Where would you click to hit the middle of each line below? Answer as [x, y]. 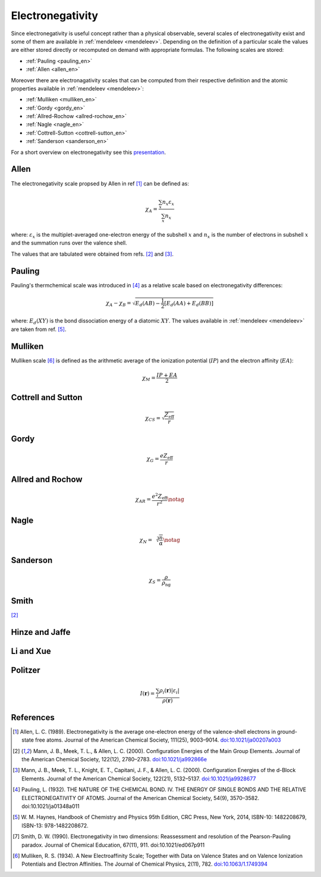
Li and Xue [31, 651]
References [33, 718]
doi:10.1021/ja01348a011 [51, 806]
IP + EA [167, 375]
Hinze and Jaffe [41, 632]
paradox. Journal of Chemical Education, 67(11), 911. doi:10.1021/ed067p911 [113, 845]
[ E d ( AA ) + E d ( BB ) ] [189, 304]
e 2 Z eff [160, 496]
